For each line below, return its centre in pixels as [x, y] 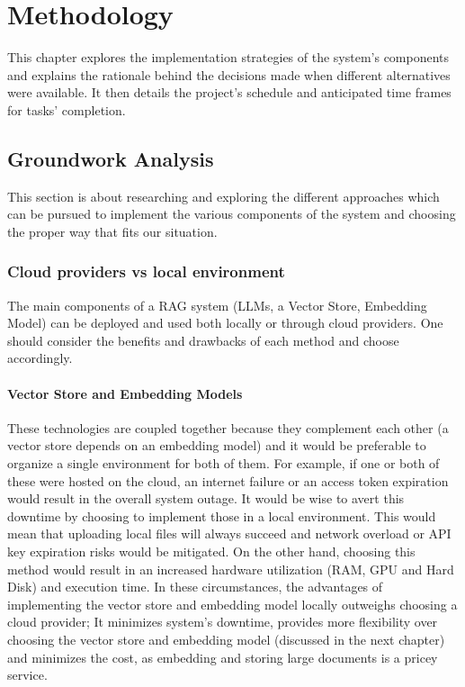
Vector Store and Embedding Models [125, 393]
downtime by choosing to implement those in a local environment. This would [222, 515]
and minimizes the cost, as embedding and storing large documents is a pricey [223, 657]
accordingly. [40, 358]
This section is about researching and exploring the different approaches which [224, 196]
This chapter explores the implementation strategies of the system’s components [228, 57]
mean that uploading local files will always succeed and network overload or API [229, 533]
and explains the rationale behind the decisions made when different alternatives [229, 74]
